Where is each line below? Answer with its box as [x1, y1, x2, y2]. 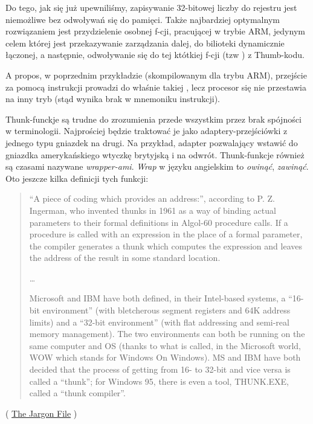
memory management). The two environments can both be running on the [29, 327, 305, 340]
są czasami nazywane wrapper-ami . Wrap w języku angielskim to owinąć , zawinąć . [5, 160, 309, 173]
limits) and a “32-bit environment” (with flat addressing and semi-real [29, 315, 289, 328]
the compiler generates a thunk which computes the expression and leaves [29, 239, 302, 252]
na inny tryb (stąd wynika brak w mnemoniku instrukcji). [5, 92, 220, 105]
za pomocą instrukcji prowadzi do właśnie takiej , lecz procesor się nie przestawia [5, 80, 306, 93]
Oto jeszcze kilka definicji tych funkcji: [5, 172, 149, 184]
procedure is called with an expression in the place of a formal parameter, [29, 228, 303, 240]
